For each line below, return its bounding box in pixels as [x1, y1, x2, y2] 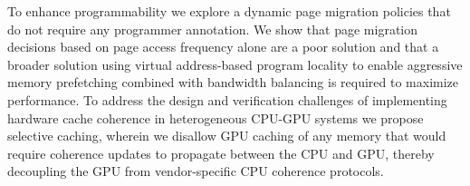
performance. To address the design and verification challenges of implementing [7, 90, 447, 109]
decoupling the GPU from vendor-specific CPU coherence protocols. [7, 162, 384, 181]
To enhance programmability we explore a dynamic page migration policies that [7, 2, 451, 20]
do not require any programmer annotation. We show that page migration [7, 19, 418, 38]
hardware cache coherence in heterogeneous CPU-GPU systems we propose [7, 108, 424, 127]
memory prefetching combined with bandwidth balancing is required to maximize [7, 73, 459, 92]
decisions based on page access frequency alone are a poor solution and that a [7, 37, 439, 56]
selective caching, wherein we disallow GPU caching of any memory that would [7, 126, 446, 145]
